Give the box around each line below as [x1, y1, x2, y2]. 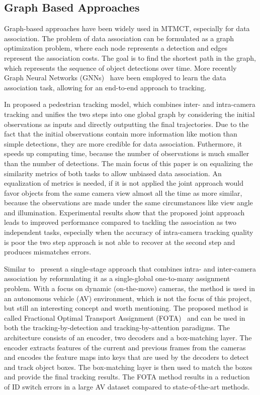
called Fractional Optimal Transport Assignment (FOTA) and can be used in [4, 312, 245, 323]
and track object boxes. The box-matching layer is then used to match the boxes [4, 361, 252, 372]
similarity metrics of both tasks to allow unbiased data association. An [4, 168, 222, 178]
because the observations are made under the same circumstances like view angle [4, 197, 253, 208]
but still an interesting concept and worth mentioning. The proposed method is [4, 303, 248, 313]
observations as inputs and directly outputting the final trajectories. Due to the [4, 118, 249, 129]
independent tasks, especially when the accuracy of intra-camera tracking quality [4, 227, 253, 237]
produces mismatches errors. [4, 246, 92, 257]
